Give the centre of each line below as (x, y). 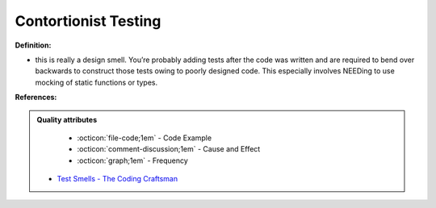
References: (36, 98)
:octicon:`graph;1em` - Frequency (133, 160)
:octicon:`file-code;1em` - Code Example (145, 138)
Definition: (33, 45)
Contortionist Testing (88, 21)
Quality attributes (67, 119)
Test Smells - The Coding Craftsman (117, 179)
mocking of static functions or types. (96, 82)
